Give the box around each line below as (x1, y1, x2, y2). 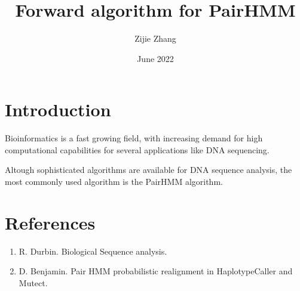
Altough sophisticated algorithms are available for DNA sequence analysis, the (5, 163, 292, 176)
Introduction (5, 97, 111, 122)
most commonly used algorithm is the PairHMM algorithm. (5, 175, 223, 188)
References (5, 210, 96, 234)
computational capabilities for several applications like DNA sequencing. (5, 143, 270, 156)
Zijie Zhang (134, 32, 176, 45)
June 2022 (137, 52, 174, 64)
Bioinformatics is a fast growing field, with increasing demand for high (5, 132, 263, 144)
